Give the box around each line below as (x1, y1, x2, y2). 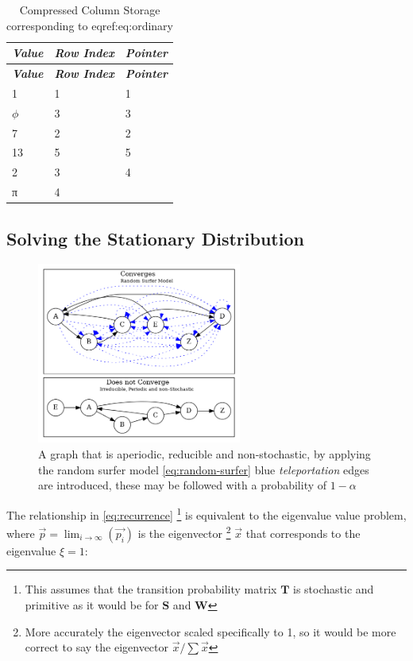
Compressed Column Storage (19, 2, 160, 17)
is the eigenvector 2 (137, 523, 231, 541)
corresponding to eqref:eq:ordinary (6, 17, 173, 33)
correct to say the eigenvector (25, 639, 169, 655)
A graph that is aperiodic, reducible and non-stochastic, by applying (38, 446, 371, 462)
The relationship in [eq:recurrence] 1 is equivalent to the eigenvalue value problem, (6, 504, 407, 523)
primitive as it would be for (25, 596, 159, 613)
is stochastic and (293, 581, 374, 597)
